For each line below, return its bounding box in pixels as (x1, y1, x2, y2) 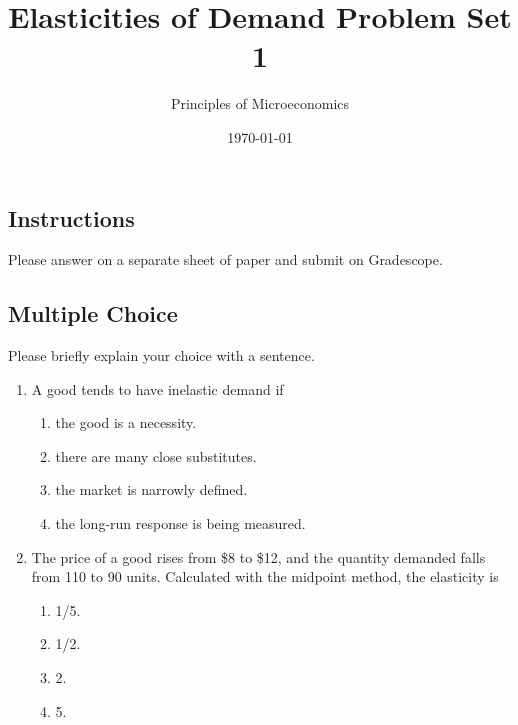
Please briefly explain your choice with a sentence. (8, 345, 315, 366)
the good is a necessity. (55, 412, 197, 433)
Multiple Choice (8, 298, 178, 329)
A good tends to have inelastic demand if (31, 378, 284, 399)
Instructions (8, 202, 135, 233)
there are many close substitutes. (55, 445, 257, 466)
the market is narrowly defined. (55, 479, 248, 500)
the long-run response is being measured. (55, 513, 306, 534)
